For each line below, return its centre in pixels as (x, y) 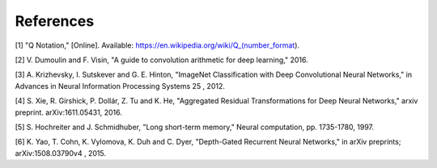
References (55, 21)
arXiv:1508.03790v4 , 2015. (61, 153)
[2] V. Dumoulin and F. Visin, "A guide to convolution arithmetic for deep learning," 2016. (162, 60)
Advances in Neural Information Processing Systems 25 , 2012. (120, 86)
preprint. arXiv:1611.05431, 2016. (69, 112)
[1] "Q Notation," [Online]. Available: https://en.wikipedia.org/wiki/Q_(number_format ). (157, 45)
